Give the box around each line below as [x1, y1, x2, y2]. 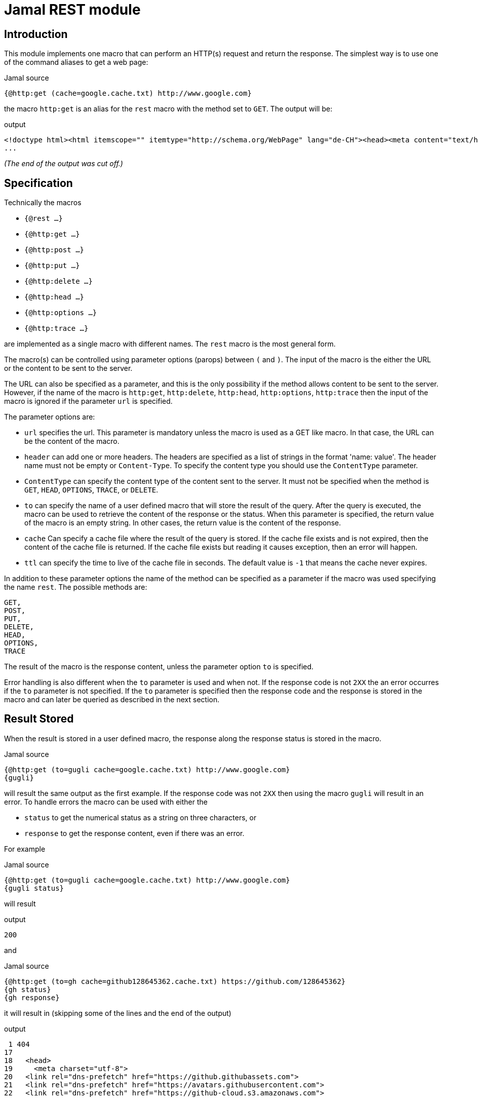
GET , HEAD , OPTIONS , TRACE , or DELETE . [24, 485, 158, 495]
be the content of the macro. [24, 437, 119, 446]
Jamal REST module [4, 1, 141, 18]
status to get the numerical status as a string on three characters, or [24, 813, 257, 822]
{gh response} [4, 993, 60, 1002]
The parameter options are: [4, 412, 95, 422]
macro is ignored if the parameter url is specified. [4, 397, 173, 406]
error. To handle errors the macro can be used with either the [4, 797, 208, 806]
